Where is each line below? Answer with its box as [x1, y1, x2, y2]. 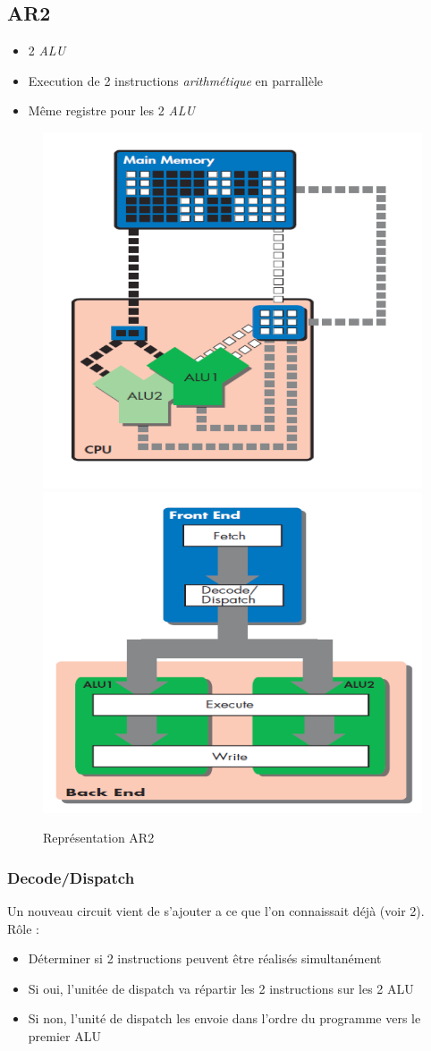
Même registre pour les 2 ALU [28, 101, 195, 120]
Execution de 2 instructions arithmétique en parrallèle [28, 71, 324, 89]
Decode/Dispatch [7, 866, 135, 888]
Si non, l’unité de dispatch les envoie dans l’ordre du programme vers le [28, 1009, 421, 1028]
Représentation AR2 [43, 828, 155, 847]
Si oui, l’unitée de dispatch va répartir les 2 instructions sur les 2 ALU [28, 979, 414, 997]
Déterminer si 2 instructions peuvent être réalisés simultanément [28, 949, 382, 968]
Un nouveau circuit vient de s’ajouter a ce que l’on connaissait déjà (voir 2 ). [7, 902, 425, 920]
